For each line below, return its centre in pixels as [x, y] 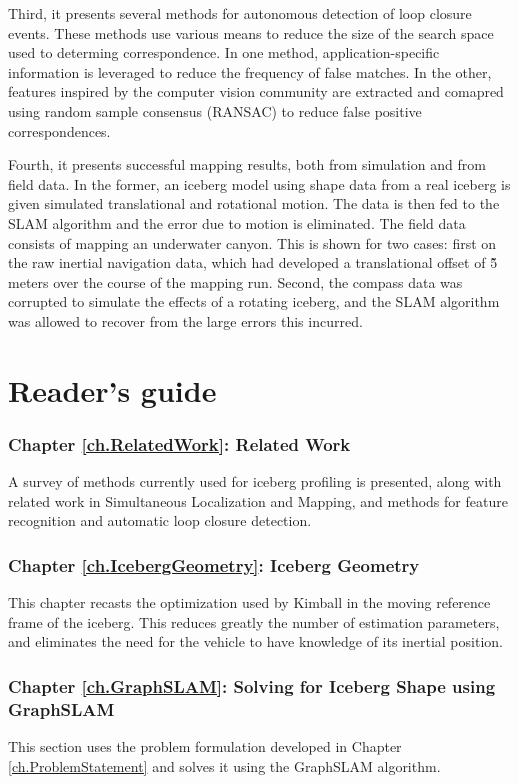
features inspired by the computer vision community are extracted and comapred [256, 91]
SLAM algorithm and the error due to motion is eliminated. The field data [237, 222]
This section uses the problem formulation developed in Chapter [205, 746]
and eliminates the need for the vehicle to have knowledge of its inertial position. [255, 641]
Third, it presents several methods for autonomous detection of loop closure [240, 13]
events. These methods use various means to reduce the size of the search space [251, 32]
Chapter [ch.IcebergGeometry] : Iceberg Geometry [214, 564]
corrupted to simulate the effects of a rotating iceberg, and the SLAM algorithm [254, 301]
